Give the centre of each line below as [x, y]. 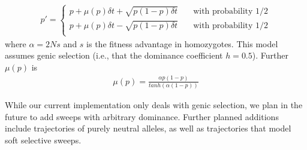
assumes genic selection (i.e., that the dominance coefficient [114, 55]
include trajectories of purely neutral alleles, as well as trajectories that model [148, 128]
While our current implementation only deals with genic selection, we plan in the [154, 105]
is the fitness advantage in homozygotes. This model [182, 43]
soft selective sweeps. [43, 140]
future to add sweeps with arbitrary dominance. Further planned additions [142, 116]
